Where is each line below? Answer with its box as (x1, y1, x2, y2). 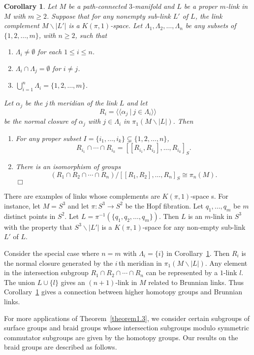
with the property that (4, 221, 72, 232)
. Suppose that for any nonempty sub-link (46, 10, 171, 21)
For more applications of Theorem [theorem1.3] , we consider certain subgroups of (4, 313, 250, 323)
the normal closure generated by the (4, 257, 113, 268)
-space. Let (110, 20, 143, 31)
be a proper (184, 1, 218, 11)
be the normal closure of (4, 116, 77, 126)
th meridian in (118, 257, 162, 268)
